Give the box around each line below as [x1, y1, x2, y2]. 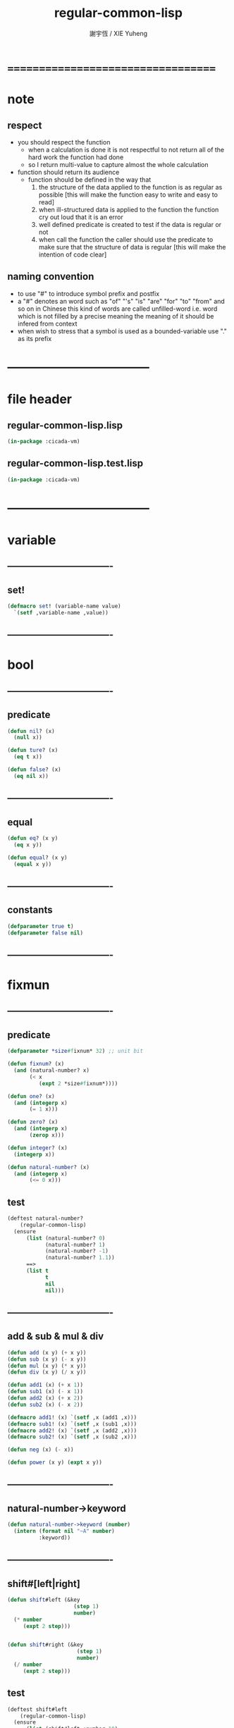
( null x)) [13, 734, 42, 741]
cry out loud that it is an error [38, 213, 123, 221]
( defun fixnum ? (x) [7, 1061, 65, 1068]
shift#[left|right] [7, 1577, 81, 1590]
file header [7, 391, 73, 407]
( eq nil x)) [13, 772, 49, 779]
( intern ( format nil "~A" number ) [13, 1528, 115, 1535]
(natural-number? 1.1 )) [44, 1254, 115, 1261]
